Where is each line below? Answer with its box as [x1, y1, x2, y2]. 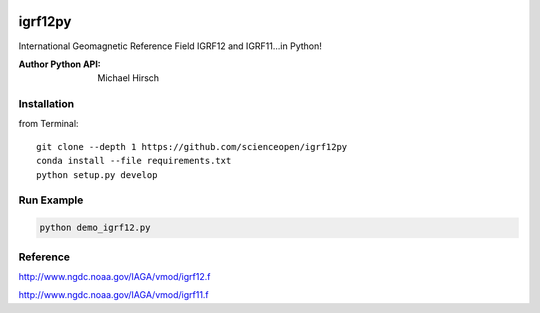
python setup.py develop [36, 169, 158, 180]
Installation [18, 97, 75, 111]
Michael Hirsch [97, 72, 160, 84]
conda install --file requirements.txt [36, 155, 232, 167]
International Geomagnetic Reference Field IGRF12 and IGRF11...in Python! [18, 40, 322, 52]
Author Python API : [18, 58, 102, 70]
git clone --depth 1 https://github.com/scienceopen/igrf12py [36, 141, 348, 152]
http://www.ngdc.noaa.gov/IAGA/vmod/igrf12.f [18, 270, 211, 282]
